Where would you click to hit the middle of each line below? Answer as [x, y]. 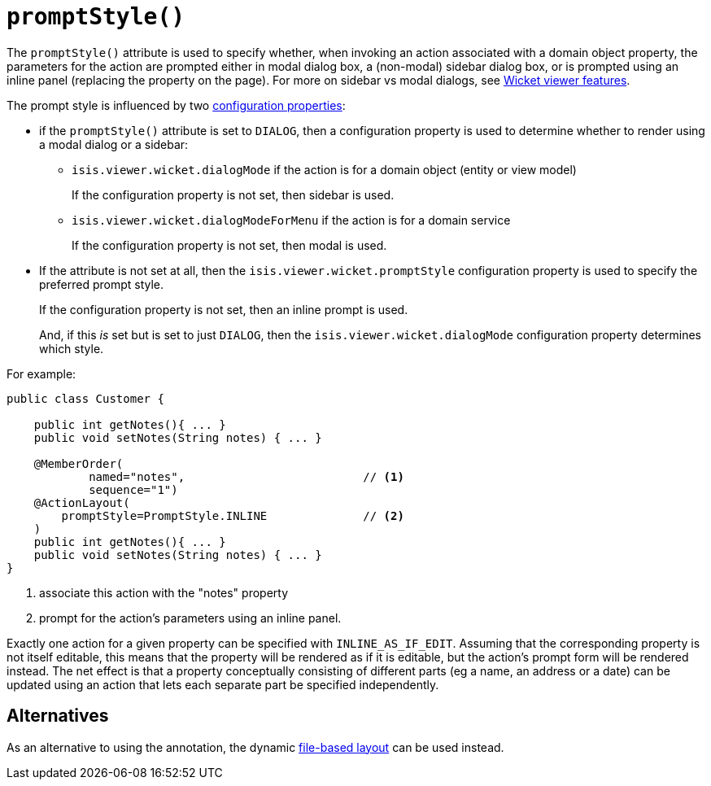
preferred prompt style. [102, 284]
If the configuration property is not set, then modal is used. [229, 245]
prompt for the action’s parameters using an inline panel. [190, 618]
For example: [41, 373]
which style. [72, 348]
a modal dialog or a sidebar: [114, 144]
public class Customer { [85, 398]
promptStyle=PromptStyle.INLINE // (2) [233, 515]
